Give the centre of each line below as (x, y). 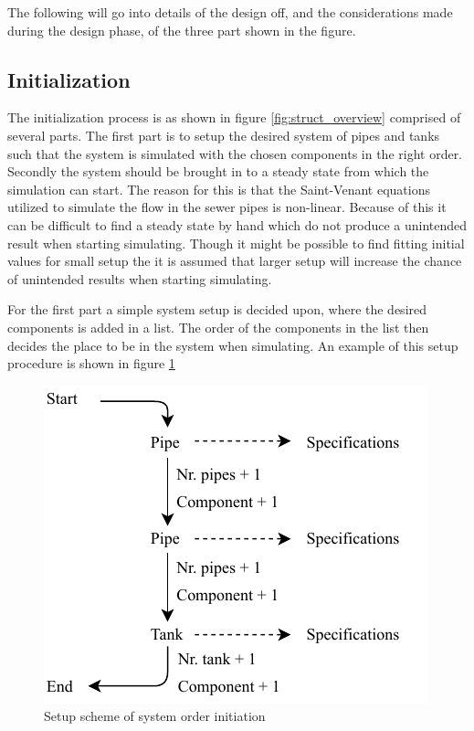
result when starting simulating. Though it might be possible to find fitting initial (236, 243)
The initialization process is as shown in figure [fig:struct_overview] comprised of (234, 117)
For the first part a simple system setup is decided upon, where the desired (217, 309)
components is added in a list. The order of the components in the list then (218, 327)
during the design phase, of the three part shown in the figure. (182, 30)
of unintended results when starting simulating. (140, 278)
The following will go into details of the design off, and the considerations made (230, 12)
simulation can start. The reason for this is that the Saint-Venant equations (219, 189)
